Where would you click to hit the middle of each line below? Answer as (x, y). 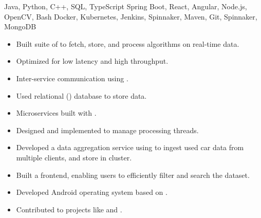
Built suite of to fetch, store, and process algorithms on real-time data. (128, 43)
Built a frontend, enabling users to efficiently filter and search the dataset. (133, 175)
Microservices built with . (56, 113)
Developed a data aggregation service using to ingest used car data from (130, 147)
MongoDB (20, 26)
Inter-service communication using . (72, 78)
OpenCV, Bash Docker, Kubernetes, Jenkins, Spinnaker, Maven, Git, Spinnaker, (131, 16)
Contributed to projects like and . (69, 209)
